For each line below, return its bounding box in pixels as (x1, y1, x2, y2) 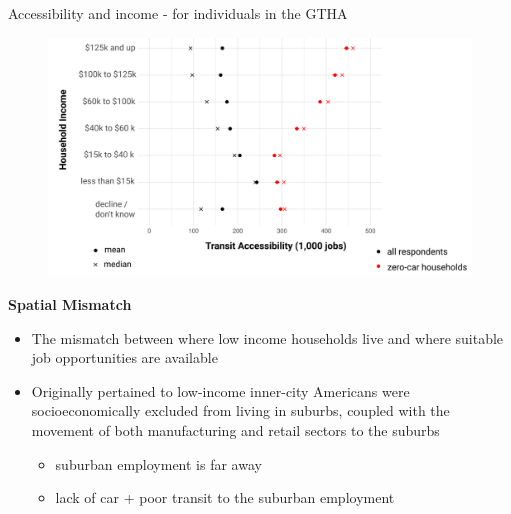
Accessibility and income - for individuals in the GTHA (8, 3, 348, 23)
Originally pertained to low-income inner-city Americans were (31, 380, 410, 401)
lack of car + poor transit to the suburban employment (55, 487, 395, 508)
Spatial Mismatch (8, 294, 132, 315)
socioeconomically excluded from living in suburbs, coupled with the (31, 400, 450, 421)
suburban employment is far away (55, 453, 262, 474)
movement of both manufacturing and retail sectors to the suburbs (31, 420, 440, 441)
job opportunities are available (31, 347, 218, 368)
